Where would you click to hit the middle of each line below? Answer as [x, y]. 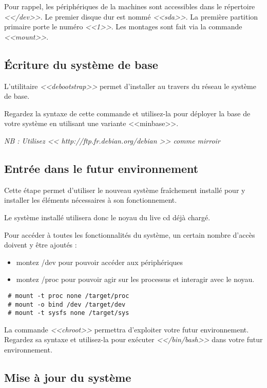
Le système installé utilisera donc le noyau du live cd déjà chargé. [107, 217]
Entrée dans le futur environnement [101, 168]
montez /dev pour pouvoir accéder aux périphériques [100, 262]
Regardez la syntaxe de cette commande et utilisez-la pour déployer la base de [127, 113]
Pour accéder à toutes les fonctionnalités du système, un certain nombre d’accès [130, 234]
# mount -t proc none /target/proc [69, 296]
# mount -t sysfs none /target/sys [69, 313]
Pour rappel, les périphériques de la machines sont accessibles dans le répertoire [130, 6]
